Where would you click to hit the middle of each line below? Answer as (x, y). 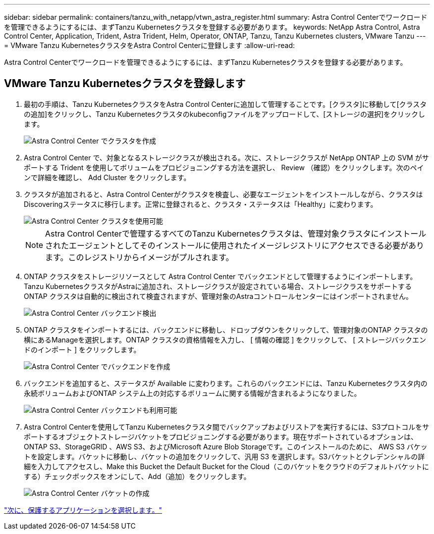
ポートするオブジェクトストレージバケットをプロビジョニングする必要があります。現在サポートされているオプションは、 (221, 437)
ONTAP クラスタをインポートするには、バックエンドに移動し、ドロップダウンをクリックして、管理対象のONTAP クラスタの (226, 330)
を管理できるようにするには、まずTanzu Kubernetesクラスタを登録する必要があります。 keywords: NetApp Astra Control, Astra (212, 27)
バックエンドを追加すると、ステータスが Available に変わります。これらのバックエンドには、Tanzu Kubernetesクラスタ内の (226, 383)
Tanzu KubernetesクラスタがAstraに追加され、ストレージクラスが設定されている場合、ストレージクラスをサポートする (218, 286)
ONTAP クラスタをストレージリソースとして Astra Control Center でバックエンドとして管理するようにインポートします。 (220, 276)
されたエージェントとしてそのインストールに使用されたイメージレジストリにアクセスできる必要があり (235, 245)
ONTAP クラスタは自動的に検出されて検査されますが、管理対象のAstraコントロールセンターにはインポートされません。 (218, 296)
